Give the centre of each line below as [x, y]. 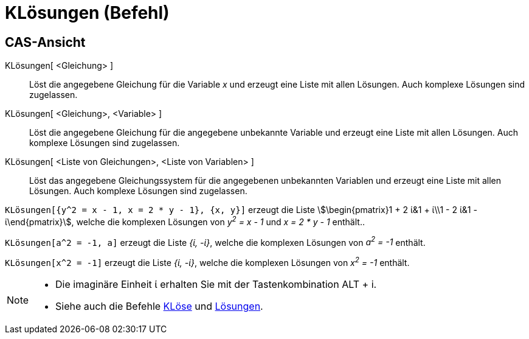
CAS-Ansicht [45, 42]
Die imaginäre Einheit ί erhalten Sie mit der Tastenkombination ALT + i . [216, 285]
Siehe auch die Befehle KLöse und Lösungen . [159, 306]
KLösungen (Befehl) [87, 13]
